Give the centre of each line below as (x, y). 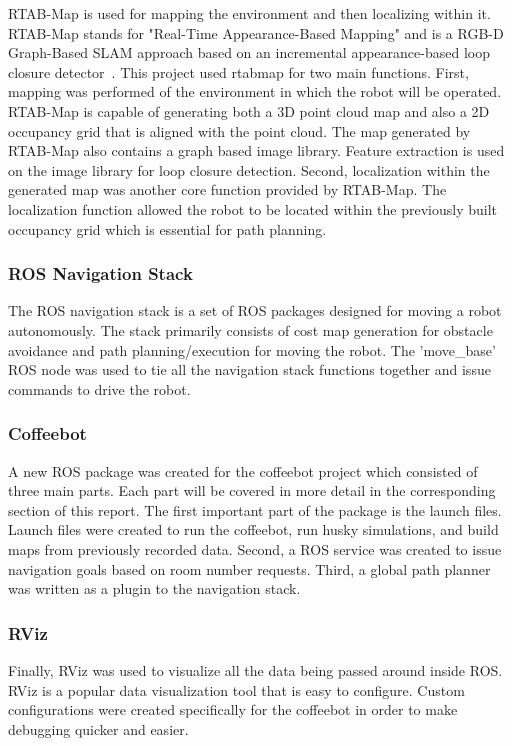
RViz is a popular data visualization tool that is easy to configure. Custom (236, 689)
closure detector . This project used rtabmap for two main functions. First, (238, 71)
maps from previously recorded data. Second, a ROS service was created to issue (255, 548)
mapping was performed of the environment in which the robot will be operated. (255, 91)
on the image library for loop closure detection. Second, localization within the (249, 169)
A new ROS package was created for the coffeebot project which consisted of (243, 470)
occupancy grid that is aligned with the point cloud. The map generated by (239, 130)
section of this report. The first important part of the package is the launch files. (255, 509)
